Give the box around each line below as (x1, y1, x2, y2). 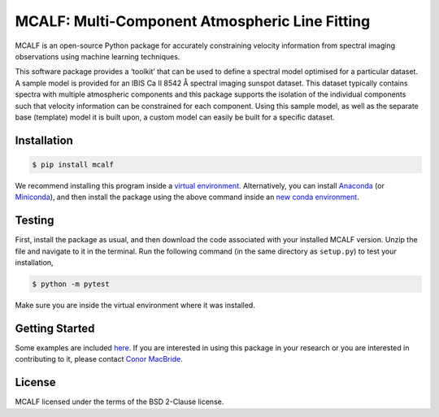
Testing (15, 214, 54, 228)
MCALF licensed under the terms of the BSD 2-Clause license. (15, 397, 224, 406)
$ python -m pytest (32, 279, 110, 289)
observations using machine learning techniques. (15, 51, 180, 61)
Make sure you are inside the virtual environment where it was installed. (15, 300, 255, 310)
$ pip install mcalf (32, 159, 114, 169)
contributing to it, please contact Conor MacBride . (15, 354, 183, 364)
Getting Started (15, 321, 95, 335)
